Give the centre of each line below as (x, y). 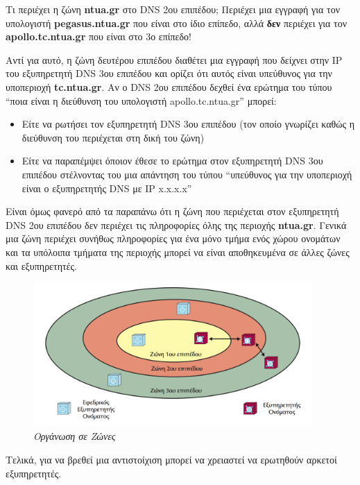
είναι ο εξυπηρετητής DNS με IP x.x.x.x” (107, 188)
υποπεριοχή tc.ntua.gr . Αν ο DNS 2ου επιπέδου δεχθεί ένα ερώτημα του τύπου (169, 86)
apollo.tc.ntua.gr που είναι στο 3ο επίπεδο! (98, 36)
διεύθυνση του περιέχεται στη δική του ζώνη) (113, 137)
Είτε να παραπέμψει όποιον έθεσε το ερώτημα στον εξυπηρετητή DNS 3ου (172, 161)
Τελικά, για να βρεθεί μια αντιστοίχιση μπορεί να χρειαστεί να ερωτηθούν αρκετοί (171, 459)
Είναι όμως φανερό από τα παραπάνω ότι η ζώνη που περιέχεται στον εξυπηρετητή (172, 211)
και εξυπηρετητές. (41, 265)
